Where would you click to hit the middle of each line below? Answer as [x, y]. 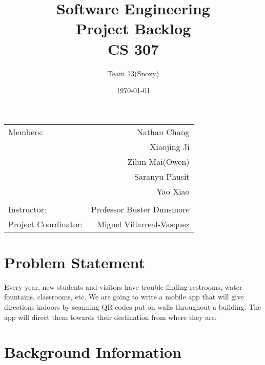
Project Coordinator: [46, 224]
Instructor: [27, 209]
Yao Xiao [173, 191]
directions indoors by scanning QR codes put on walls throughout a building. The [133, 307]
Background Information [93, 352]
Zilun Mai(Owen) [158, 161]
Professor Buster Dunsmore [140, 209]
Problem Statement [75, 262]
